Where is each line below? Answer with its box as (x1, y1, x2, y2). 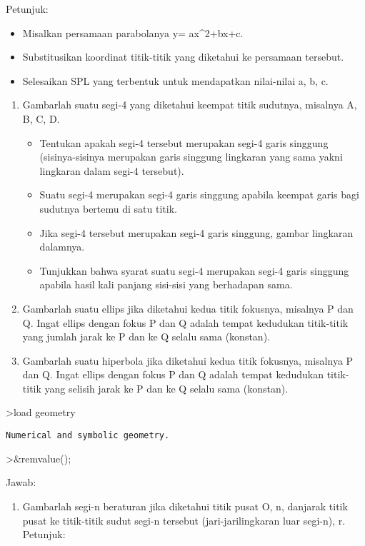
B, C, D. (22, 111, 60, 126)
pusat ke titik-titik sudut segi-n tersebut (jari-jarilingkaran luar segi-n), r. (22, 512, 346, 527)
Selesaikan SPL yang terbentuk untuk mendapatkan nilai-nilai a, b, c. (22, 73, 329, 88)
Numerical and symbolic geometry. (6, 430, 170, 441)
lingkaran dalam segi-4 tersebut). (39, 163, 184, 178)
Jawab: (6, 475, 36, 490)
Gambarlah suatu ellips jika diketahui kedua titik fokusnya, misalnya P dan (22, 300, 354, 315)
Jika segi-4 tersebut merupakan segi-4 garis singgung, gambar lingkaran (39, 225, 354, 240)
